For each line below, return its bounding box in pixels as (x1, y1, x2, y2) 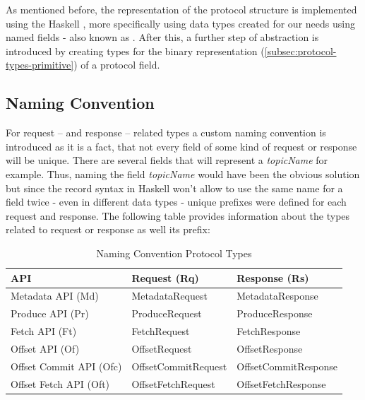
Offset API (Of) (11, 341, 80, 355)
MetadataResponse (237, 288, 318, 303)
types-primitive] (6, 57, 74, 72)
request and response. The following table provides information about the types (6, 208, 350, 223)
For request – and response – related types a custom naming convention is (6, 125, 326, 140)
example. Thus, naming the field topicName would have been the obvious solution (6, 166, 360, 181)
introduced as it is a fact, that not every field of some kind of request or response (6, 139, 357, 153)
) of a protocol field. (73, 57, 160, 72)
